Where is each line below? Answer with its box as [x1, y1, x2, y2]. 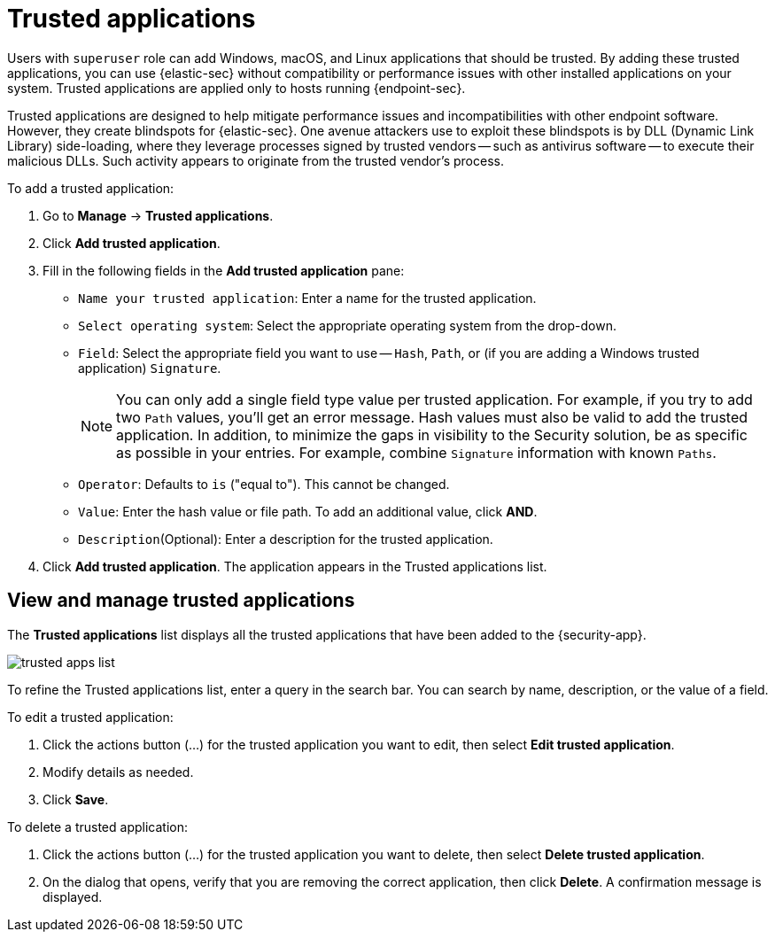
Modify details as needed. [43, 764, 194, 780]
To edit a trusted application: [7, 709, 174, 725]
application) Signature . [78, 360, 221, 376]
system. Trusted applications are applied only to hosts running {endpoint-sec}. [7, 80, 466, 96]
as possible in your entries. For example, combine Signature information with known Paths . [116, 443, 717, 462]
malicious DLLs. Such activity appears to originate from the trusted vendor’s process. [7, 152, 504, 168]
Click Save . [43, 791, 109, 807]
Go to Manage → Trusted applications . [43, 207, 274, 223]
